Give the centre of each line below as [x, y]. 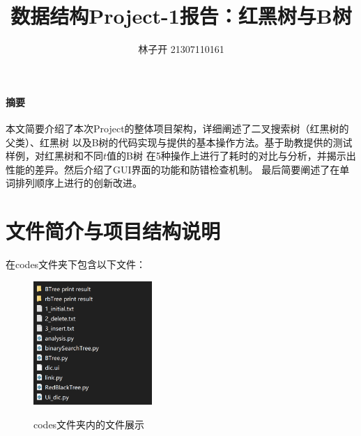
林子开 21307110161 [181, 49]
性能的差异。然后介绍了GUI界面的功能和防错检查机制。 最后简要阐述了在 [173, 169]
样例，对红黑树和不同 [54, 156]
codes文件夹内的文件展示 [89, 425]
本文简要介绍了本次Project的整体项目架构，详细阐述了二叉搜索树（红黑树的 [177, 128]
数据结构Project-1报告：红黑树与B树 [181, 16]
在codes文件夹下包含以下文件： [76, 264]
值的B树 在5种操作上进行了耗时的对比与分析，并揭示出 [231, 156]
